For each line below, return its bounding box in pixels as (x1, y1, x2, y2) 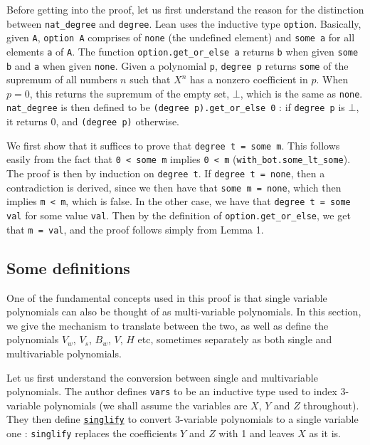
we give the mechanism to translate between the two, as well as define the (6, 318, 329, 333)
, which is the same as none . (240, 85, 363, 100)
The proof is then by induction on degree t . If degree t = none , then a (6, 166, 325, 181)
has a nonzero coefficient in (189, 72, 308, 87)
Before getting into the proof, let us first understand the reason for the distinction (6, 2, 364, 16)
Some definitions (6, 256, 130, 278)
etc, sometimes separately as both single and (137, 332, 332, 347)
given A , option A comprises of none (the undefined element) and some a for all (6, 30, 355, 45)
